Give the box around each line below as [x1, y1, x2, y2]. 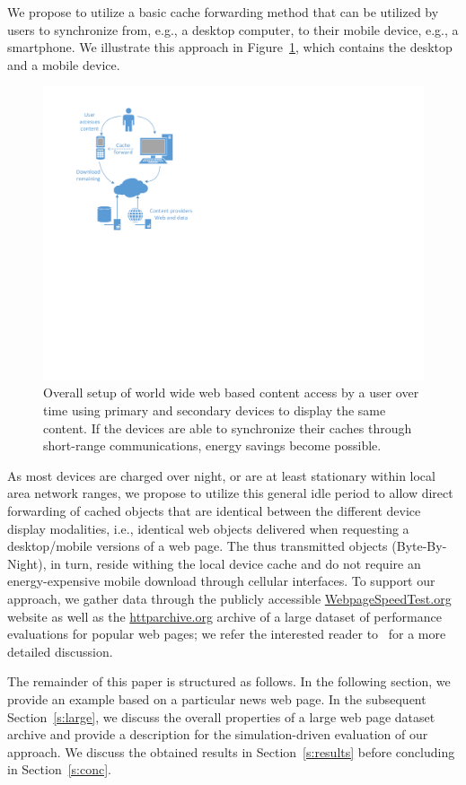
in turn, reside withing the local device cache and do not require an [50, 554, 421, 572]
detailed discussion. [7, 641, 113, 660]
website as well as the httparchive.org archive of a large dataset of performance [7, 606, 442, 625]
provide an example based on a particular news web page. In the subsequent [7, 689, 426, 708]
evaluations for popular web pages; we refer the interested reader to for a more [7, 624, 446, 643]
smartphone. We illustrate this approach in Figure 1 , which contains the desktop [7, 38, 453, 57]
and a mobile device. [7, 55, 120, 74]
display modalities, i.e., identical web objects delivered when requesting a [7, 519, 409, 537]
